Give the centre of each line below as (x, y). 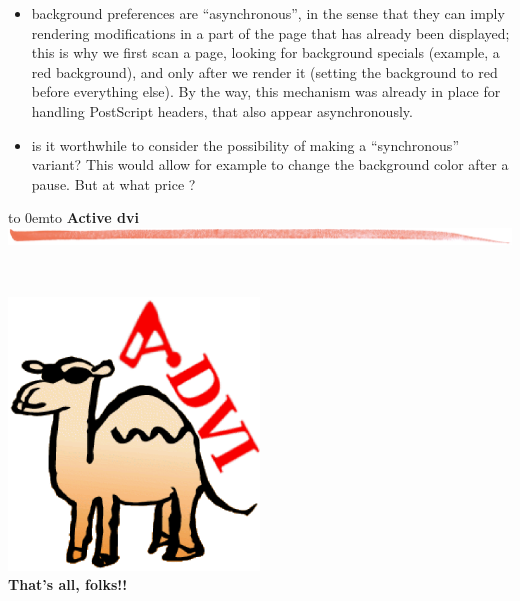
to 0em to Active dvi (74, 217)
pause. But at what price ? (113, 183)
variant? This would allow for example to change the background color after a (270, 164)
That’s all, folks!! (68, 584)
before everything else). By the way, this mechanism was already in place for (266, 91)
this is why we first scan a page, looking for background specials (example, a (265, 52)
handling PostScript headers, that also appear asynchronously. (222, 110)
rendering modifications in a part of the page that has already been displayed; (270, 32)
